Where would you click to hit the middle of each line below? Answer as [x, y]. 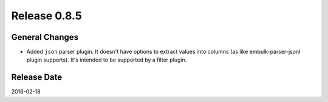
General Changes [45, 37]
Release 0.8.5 [46, 16]
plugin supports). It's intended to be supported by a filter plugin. [107, 60]
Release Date [37, 78]
